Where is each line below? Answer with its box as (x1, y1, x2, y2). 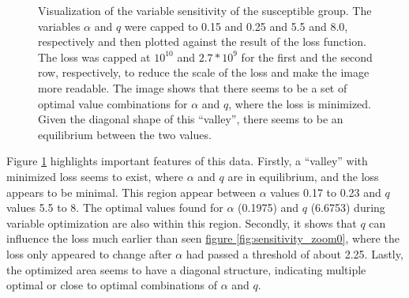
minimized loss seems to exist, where (6, 168, 183, 184)
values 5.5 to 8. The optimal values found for (6, 199, 223, 216)
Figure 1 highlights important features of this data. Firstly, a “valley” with (6, 153, 368, 169)
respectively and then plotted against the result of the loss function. (38, 33, 366, 50)
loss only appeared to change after (6, 245, 172, 262)
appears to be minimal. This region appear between (6, 183, 257, 200)
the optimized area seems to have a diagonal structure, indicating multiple (6, 261, 366, 277)
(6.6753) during (310, 199, 385, 216)
